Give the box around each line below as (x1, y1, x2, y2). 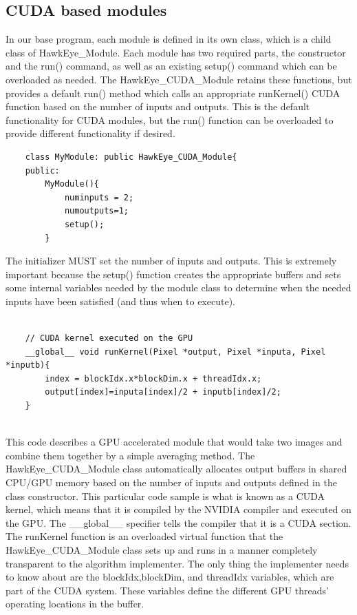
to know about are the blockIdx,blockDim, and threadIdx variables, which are (6, 570, 334, 584)
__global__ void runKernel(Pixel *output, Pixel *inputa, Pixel (25, 346, 326, 357)
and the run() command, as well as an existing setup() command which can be (6, 59, 337, 73)
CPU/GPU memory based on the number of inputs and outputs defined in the (6, 475, 337, 490)
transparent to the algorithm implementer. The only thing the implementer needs (6, 556, 349, 570)
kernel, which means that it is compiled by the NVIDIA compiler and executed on (6, 502, 351, 517)
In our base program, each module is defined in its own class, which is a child (6, 32, 332, 46)
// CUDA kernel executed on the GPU (25, 333, 193, 344)
